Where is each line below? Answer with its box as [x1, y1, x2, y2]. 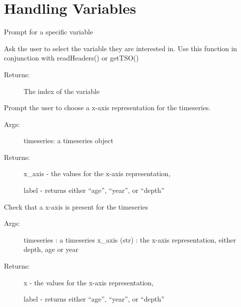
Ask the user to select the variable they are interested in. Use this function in [4, 43, 237, 53]
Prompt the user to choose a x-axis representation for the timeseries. [4, 102, 211, 113]
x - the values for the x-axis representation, [24, 277, 153, 287]
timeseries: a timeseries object [24, 135, 114, 146]
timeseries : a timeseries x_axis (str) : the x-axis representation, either [24, 234, 236, 245]
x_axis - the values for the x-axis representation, [24, 168, 171, 179]
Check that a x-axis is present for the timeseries [4, 201, 148, 212]
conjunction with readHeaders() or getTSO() [4, 53, 139, 63]
